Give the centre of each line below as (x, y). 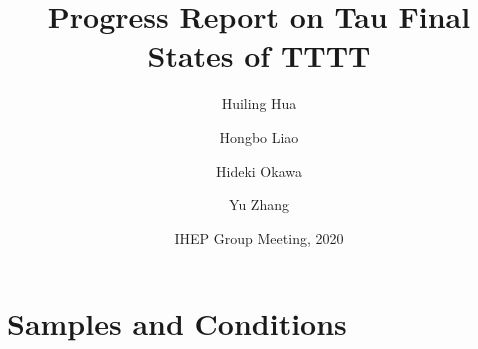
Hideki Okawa (259, 170)
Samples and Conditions (177, 323)
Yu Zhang (259, 204)
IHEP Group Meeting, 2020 (259, 237)
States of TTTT (259, 55)
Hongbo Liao (259, 136)
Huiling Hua (259, 103)
